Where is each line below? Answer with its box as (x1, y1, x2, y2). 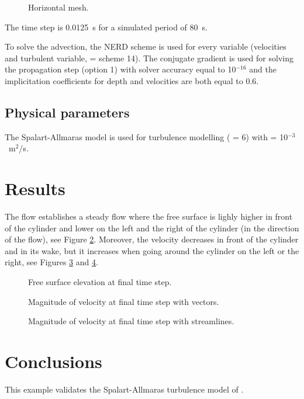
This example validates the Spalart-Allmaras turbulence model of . (5, 383, 244, 395)
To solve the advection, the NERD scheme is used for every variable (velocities (5, 40, 286, 53)
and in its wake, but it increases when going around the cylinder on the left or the (5, 244, 299, 256)
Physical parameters (5, 103, 130, 121)
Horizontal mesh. (28, 1, 89, 13)
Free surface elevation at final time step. (28, 276, 172, 288)
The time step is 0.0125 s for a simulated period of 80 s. (5, 20, 208, 33)
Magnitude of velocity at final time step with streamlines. (28, 315, 234, 327)
